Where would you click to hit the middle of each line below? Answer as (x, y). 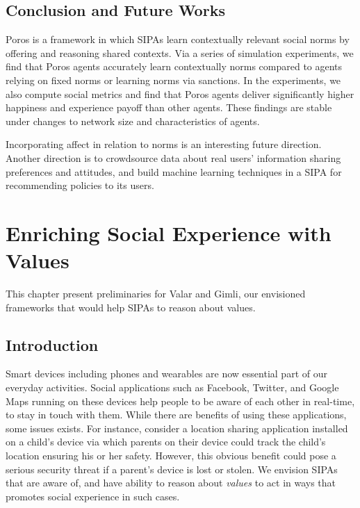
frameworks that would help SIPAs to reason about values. (131, 307)
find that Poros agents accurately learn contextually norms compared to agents (174, 66)
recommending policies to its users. (80, 185)
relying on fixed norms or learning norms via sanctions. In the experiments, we (173, 80)
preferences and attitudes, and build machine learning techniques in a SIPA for (174, 171)
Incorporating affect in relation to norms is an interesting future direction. (164, 144)
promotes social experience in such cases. (93, 496)
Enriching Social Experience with (169, 232)
